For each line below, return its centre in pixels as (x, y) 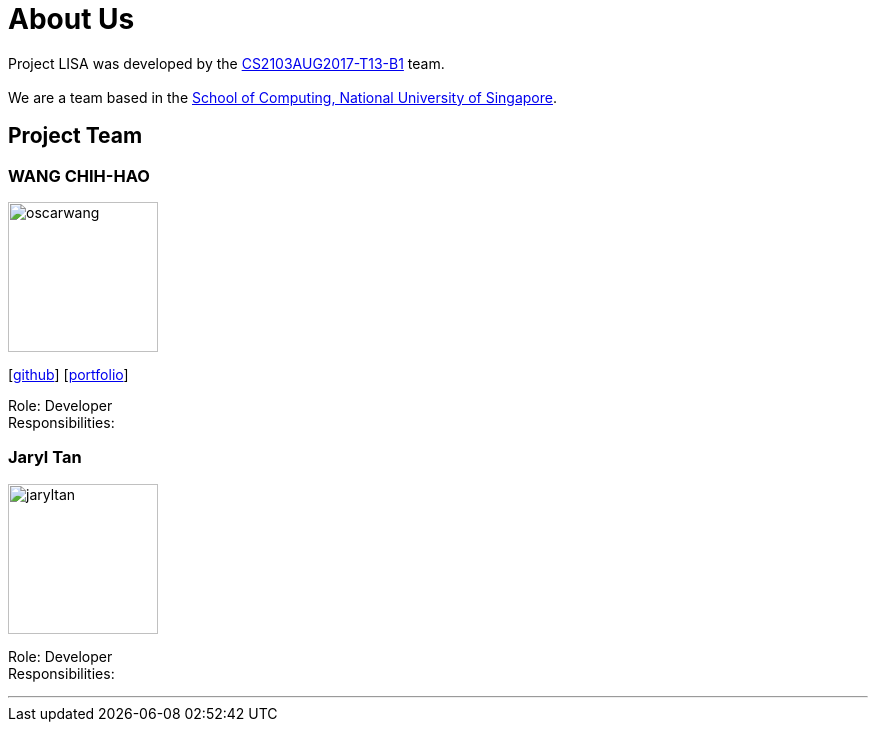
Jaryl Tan (45, 457)
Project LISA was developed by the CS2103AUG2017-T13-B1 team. (226, 63)
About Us (71, 19)
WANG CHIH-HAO (79, 175)
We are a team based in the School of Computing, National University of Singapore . (283, 97)
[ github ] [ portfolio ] (68, 374)
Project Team (75, 136)
